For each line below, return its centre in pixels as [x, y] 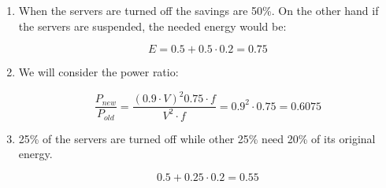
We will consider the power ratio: [98, 72]
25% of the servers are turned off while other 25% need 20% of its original [197, 138]
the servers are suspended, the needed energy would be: [152, 26]
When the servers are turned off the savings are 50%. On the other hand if [199, 10]
